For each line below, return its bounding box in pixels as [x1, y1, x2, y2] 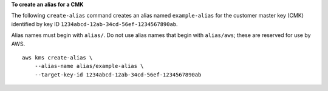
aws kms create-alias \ [22, 54, 93, 61]
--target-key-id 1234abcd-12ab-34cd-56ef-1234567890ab [34, 71, 202, 78]
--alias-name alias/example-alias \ [34, 62, 144, 70]
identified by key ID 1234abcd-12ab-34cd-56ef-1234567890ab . [11, 20, 179, 27]
